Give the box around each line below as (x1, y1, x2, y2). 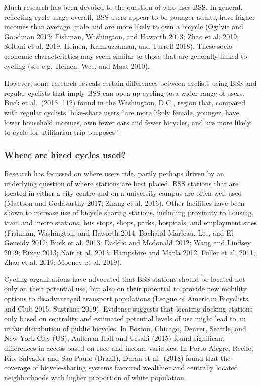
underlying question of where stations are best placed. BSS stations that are (4, 178, 239, 188)
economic (4, 50, 32, 61)
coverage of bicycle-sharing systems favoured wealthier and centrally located (4, 362, 238, 373)
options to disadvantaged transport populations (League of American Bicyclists (4, 293, 248, 304)
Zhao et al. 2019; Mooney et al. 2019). (4, 257, 122, 267)
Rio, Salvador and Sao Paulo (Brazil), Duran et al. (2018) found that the (4, 352, 231, 363)
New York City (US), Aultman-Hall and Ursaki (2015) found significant (4, 333, 225, 343)
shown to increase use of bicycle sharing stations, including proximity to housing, (4, 207, 254, 218)
